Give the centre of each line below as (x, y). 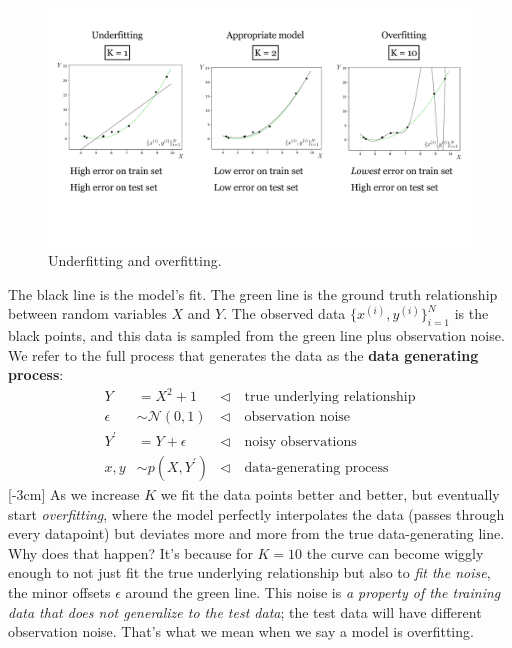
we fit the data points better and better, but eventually (330, 493)
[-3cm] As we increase (74, 493)
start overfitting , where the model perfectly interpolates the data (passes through (256, 513)
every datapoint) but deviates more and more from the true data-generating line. (256, 533)
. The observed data (284, 313)
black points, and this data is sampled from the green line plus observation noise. (256, 335)
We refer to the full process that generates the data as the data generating (243, 354)
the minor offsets (59, 591)
